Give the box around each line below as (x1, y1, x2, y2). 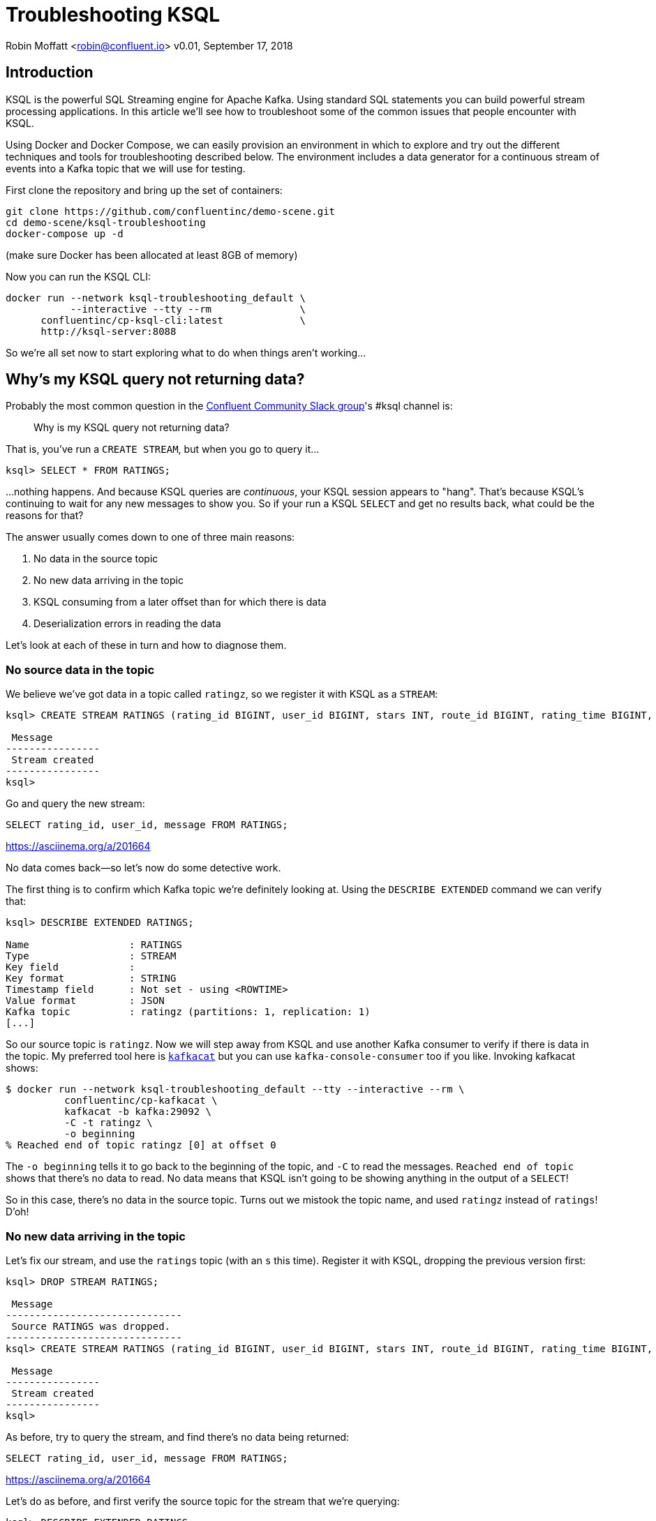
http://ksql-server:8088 (40, 325, 177, 337)
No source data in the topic (6, 662, 155, 677)
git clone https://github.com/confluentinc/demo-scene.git (6, 205, 336, 217)
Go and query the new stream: (6, 797, 145, 810)
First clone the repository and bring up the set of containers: (6, 183, 283, 196)
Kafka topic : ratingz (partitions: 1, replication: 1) (6, 1006, 371, 1018)
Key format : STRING (6, 973, 177, 984)
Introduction (6, 63, 94, 82)
